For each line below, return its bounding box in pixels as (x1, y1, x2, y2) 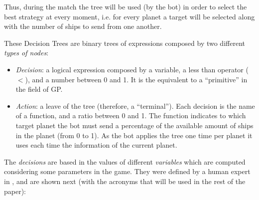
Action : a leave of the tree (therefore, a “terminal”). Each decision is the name (15, 100, 255, 111)
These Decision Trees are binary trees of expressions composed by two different (4, 37, 245, 48)
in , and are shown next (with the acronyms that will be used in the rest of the (4, 176, 246, 186)
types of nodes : (4, 47, 49, 58)
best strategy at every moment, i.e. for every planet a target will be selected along (4, 11, 255, 21)
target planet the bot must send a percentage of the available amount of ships (15, 120, 254, 130)
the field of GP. (15, 84, 63, 94)
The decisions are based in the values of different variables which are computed (4, 156, 246, 167)
